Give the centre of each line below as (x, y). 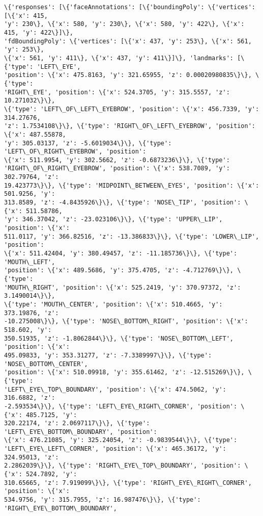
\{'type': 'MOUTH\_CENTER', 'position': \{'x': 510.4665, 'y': (113, 304)
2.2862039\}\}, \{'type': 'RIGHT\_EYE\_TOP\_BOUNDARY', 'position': (123, 466)
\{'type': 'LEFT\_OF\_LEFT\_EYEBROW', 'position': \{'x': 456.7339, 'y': (132, 109)
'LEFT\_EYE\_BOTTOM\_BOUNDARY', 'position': (81, 432)
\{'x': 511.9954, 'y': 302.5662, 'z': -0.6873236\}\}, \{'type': (117, 160)
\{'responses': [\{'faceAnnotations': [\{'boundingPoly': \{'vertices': (130, 7)
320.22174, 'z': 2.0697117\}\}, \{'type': (77, 423)
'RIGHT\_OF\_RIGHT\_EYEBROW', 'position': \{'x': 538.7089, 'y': (117, 169)
